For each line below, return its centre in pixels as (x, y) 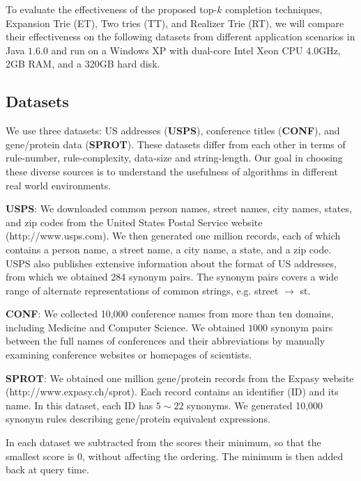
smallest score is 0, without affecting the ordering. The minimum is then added (175, 456)
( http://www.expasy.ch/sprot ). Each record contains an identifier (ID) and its (172, 392)
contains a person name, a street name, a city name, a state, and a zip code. (169, 249)
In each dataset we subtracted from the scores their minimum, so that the (163, 442)
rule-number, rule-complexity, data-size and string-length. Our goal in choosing (174, 158)
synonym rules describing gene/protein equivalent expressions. (138, 419)
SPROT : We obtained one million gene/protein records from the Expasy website (180, 378)
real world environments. (59, 185)
